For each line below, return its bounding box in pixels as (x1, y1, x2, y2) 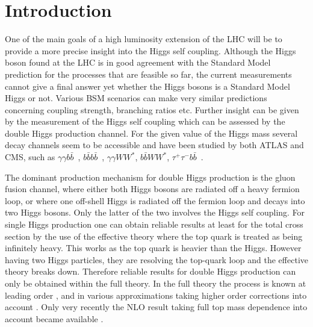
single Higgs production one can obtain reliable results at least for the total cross (5, 218, 303, 231)
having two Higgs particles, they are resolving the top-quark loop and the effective (5, 253, 308, 266)
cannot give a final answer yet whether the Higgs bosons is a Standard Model (5, 79, 290, 92)
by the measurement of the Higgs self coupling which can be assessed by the (5, 115, 285, 128)
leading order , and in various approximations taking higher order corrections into (5, 288, 307, 301)
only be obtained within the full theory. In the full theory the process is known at (5, 277, 306, 289)
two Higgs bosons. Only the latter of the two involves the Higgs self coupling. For (5, 206, 305, 219)
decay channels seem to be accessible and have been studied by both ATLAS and (5, 139, 304, 151)
